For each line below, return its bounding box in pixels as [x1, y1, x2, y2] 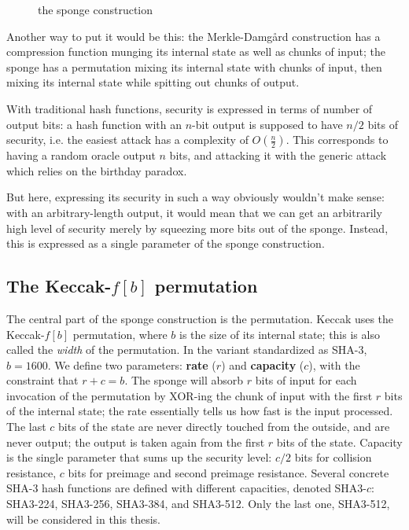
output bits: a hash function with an [6, 116, 182, 132]
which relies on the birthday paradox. [6, 162, 187, 179]
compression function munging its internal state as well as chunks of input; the [6, 43, 386, 60]
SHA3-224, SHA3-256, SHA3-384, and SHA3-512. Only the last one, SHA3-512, [6, 495, 390, 512]
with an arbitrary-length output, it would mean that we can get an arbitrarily [6, 204, 382, 220]
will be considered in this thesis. [6, 510, 160, 527]
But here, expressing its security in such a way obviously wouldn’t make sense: [6, 189, 385, 205]
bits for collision [294, 449, 372, 466]
